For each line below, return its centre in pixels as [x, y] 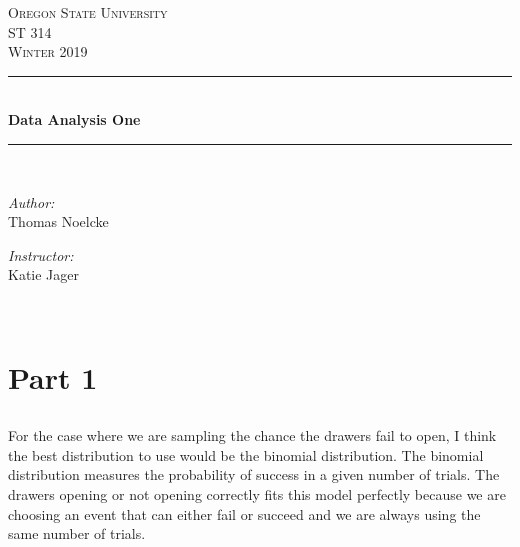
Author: [31, 201]
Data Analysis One [74, 119]
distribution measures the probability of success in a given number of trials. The [254, 474]
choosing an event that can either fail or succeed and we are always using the [244, 513]
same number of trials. [77, 533]
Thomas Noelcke [58, 221]
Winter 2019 [48, 51]
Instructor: [41, 254]
